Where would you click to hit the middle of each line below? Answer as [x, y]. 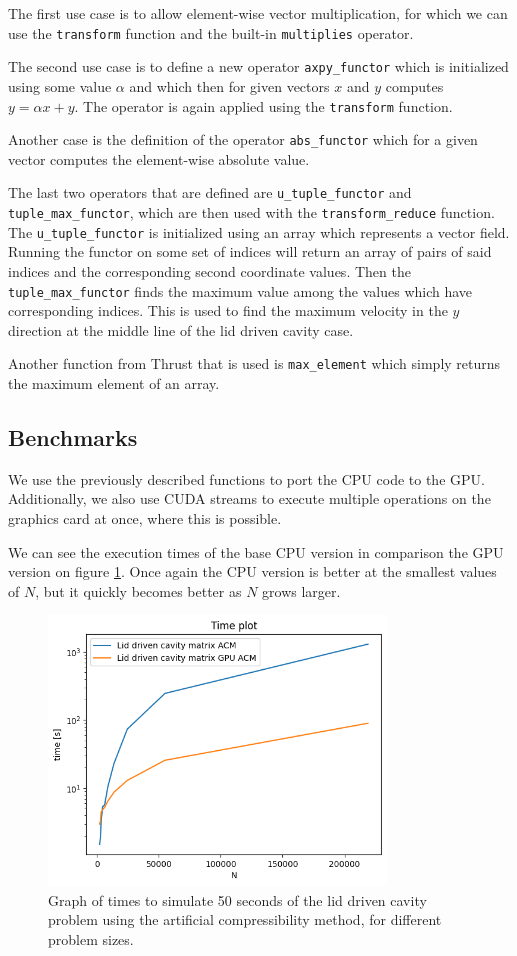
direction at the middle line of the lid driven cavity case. [181, 329]
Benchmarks [73, 437]
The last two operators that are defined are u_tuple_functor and [210, 192]
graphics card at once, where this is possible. [145, 518]
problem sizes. [91, 938]
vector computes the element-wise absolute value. [159, 158]
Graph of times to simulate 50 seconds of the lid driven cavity [237, 899]
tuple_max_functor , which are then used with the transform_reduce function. [251, 212]
